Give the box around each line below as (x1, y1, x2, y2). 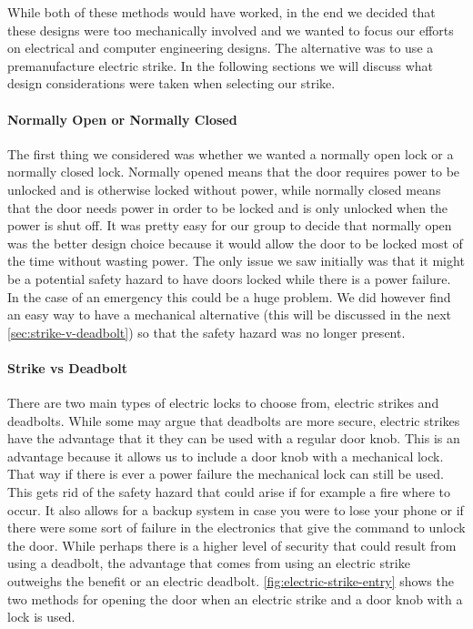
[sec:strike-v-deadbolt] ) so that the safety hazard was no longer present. (7, 322, 406, 341)
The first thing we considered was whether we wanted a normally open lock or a (7, 144, 454, 163)
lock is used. (7, 607, 75, 626)
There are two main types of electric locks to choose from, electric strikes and (7, 393, 439, 412)
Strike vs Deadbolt (7, 358, 127, 377)
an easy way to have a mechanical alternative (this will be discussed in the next (7, 305, 452, 324)
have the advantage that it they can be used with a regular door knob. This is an (7, 429, 460, 448)
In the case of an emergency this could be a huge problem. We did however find (7, 287, 451, 306)
